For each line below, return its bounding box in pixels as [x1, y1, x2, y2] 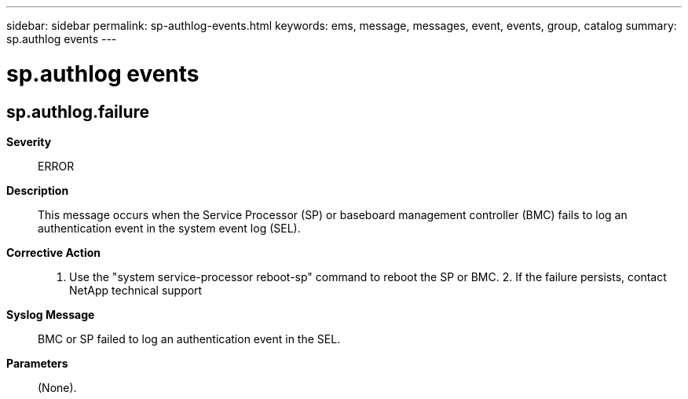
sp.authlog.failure [6, 101, 150, 122]
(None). [38, 380, 77, 394]
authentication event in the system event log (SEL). [38, 221, 301, 235]
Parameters [6, 356, 68, 370]
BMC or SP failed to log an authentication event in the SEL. [38, 331, 341, 346]
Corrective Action [6, 245, 101, 259]
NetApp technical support [69, 283, 203, 297]
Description [6, 183, 69, 197]
